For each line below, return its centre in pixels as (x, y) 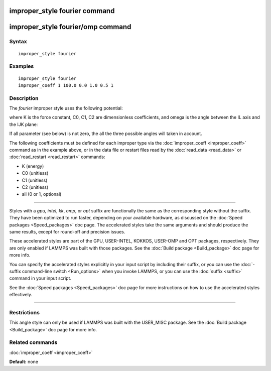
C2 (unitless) (35, 187)
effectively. (21, 295)
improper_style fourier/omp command (70, 27)
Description (24, 98)
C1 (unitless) (35, 180)
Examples (22, 66)
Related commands (33, 342)
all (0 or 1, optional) (42, 194)
